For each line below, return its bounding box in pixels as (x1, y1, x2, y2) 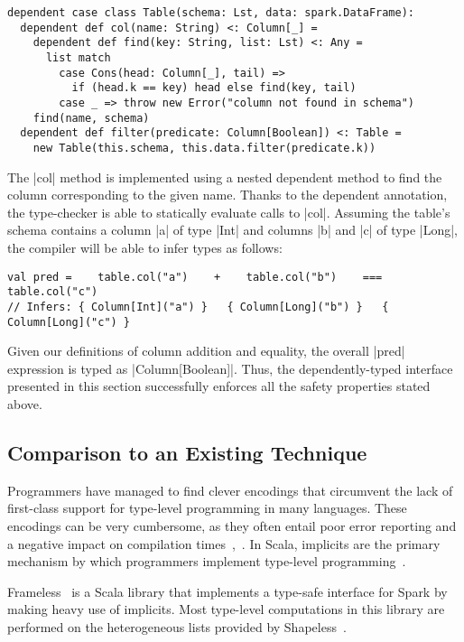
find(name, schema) (32, 111, 150, 125)
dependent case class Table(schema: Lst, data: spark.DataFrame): (7, 6, 415, 19)
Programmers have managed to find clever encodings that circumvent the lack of (7, 480, 453, 499)
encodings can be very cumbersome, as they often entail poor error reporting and (7, 516, 457, 535)
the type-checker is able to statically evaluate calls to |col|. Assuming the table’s (7, 202, 450, 221)
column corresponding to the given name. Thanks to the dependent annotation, (7, 185, 448, 204)
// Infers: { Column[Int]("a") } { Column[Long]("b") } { (7, 300, 389, 313)
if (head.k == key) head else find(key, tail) (71, 81, 357, 95)
